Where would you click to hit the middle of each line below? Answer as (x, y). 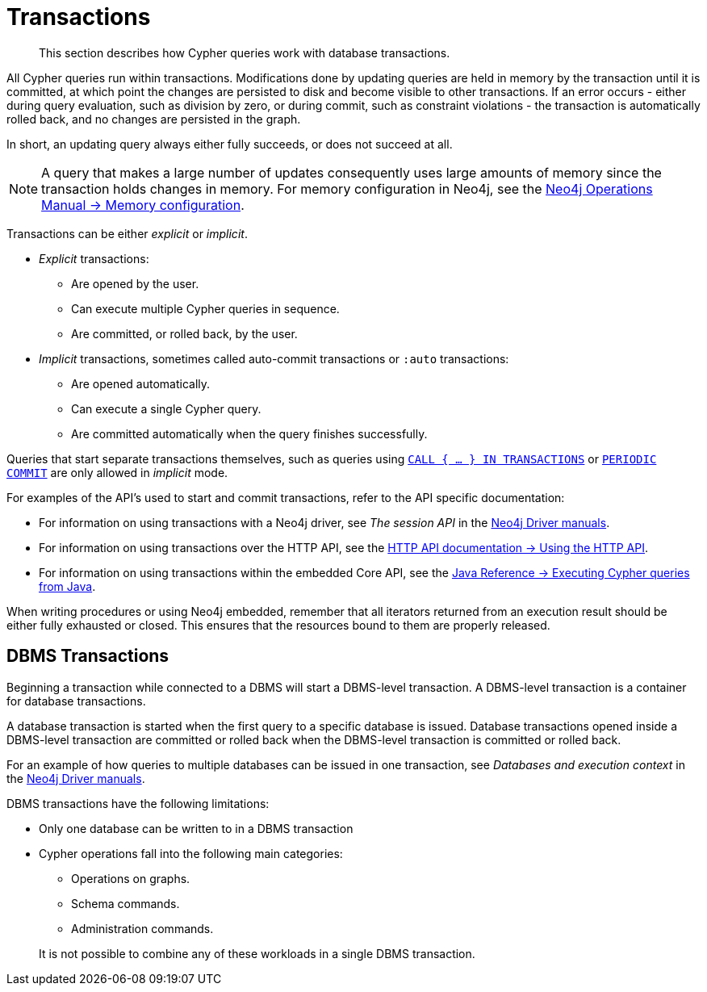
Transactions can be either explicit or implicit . (127, 233)
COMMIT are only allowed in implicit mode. (117, 472)
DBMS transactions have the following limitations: (138, 803)
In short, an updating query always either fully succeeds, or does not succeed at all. (230, 144)
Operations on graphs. (131, 878)
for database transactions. (76, 701)
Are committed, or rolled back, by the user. (184, 333)
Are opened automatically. (141, 383)
